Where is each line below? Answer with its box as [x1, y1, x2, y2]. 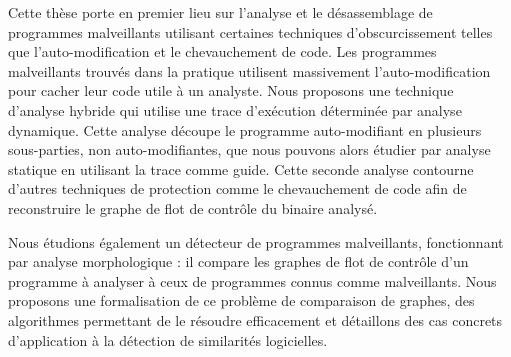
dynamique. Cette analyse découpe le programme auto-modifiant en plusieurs [8, 119, 482, 140]
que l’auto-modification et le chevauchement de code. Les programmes [8, 41, 437, 62]
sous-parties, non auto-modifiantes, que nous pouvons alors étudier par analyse [8, 139, 491, 160]
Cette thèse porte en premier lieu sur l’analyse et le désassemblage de [8, 2, 433, 22]
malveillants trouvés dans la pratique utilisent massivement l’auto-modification [8, 60, 491, 81]
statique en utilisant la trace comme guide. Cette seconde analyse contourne [8, 158, 474, 179]
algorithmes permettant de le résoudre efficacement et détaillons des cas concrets [8, 309, 503, 330]
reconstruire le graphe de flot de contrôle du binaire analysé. [8, 197, 378, 218]
